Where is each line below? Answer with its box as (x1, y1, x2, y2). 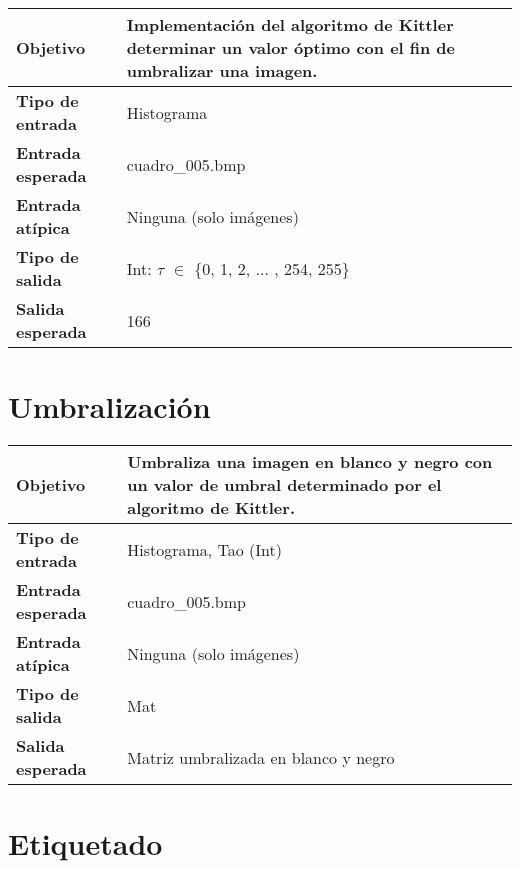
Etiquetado (8, 823, 163, 864)
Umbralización (8, 386, 211, 427)
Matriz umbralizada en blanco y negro (127, 745, 395, 769)
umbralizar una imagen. (126, 59, 318, 82)
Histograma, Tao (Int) (127, 537, 283, 561)
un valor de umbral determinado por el (127, 473, 442, 497)
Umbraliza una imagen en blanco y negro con (127, 450, 493, 474)
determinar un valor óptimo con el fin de (126, 36, 456, 59)
